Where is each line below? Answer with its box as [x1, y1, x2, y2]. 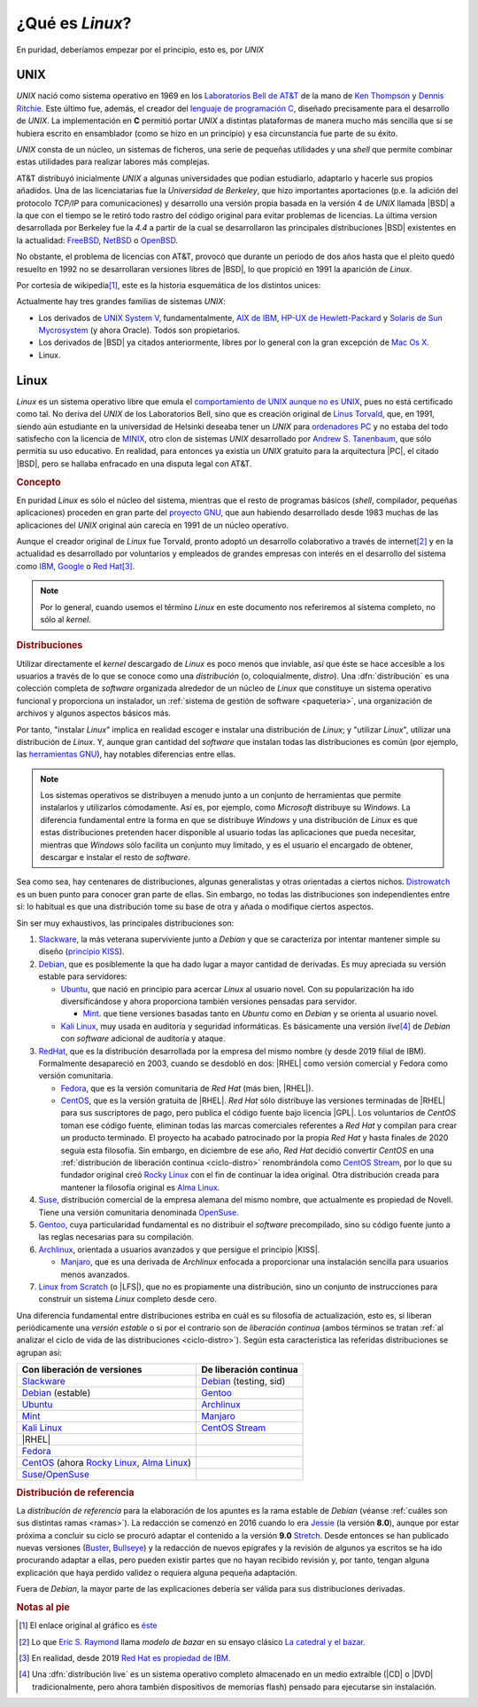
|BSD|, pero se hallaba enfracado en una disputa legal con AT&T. [16, 458, 252, 469]
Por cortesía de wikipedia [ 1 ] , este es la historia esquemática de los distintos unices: [16, 279, 321, 290]
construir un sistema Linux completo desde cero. [38, 1294, 217, 1304]
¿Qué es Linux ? [16, 13, 132, 33]
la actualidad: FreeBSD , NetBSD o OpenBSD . [16, 235, 179, 246]
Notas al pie [16, 1601, 70, 1614]
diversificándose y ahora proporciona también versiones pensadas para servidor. [60, 996, 358, 1006]
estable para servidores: [38, 971, 127, 982]
